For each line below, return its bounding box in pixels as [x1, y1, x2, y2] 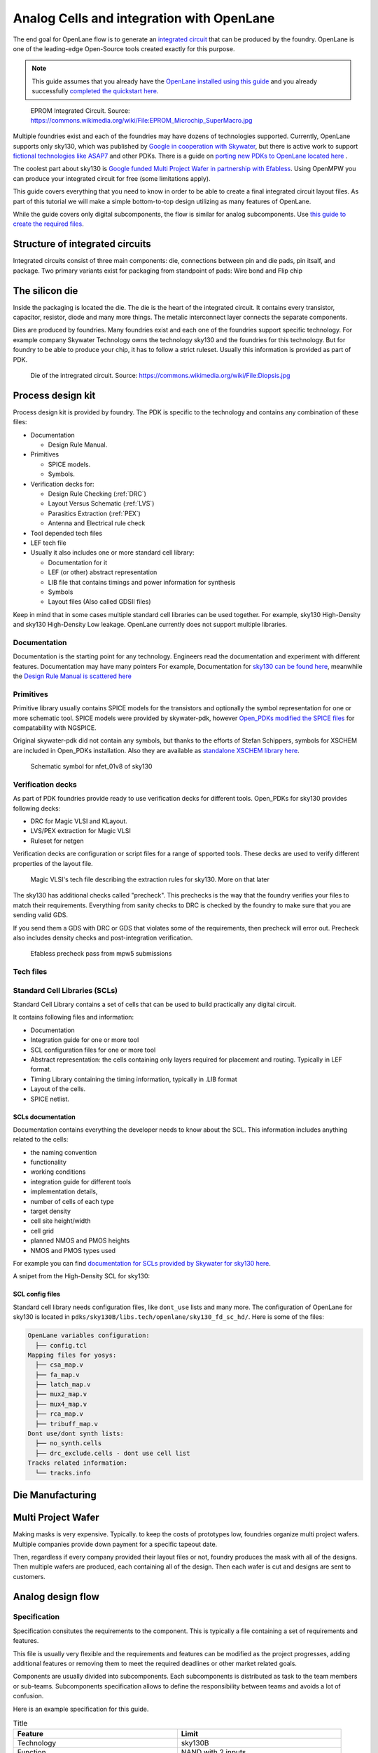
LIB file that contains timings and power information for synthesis [48, 578, 236, 586]
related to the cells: [13, 1135, 69, 1144]
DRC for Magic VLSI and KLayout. [30, 817, 127, 825]
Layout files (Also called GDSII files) [48, 597, 151, 606]
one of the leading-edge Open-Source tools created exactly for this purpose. [13, 44, 235, 53]
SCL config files [13, 1290, 61, 1299]
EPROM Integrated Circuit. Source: [30, 106, 130, 115]
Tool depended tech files [30, 529, 103, 537]
